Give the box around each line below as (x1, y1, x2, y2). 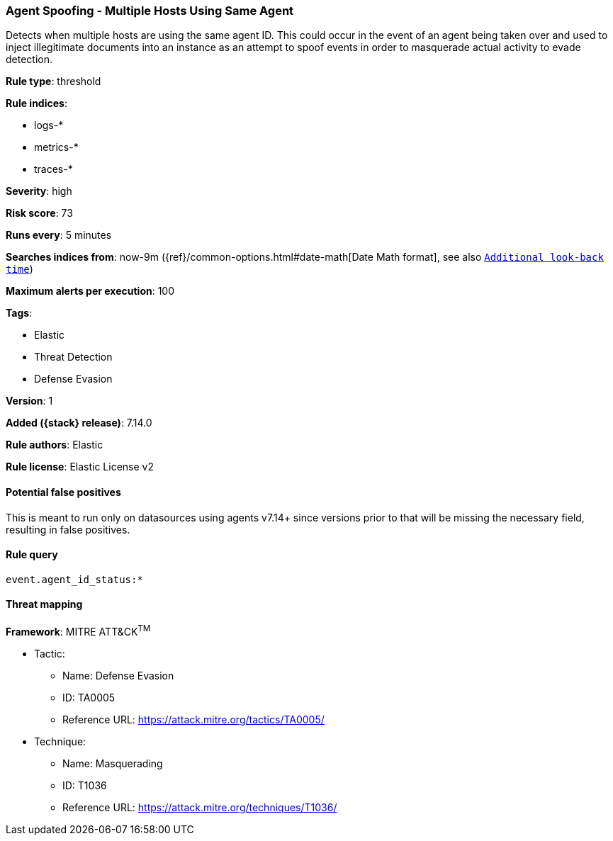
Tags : (6, 307, 33, 320)
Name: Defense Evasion (62, 669, 174, 682)
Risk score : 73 (6, 207, 73, 220)
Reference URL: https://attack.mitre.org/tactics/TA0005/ (62, 713, 325, 726)
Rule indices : (6, 97, 67, 110)
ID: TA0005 (62, 691, 116, 704)
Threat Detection (34, 351, 113, 363)
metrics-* (34, 141, 79, 154)
